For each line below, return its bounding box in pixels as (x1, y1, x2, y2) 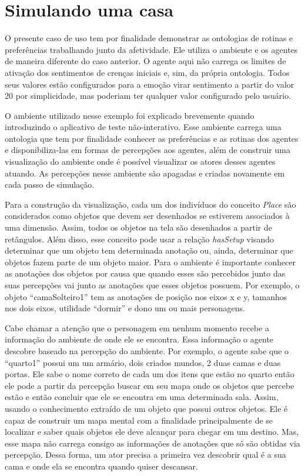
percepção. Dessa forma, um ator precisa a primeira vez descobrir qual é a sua (5, 448, 286, 461)
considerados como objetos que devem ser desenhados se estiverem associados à (5, 209, 290, 222)
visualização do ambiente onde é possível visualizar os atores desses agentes (5, 155, 276, 168)
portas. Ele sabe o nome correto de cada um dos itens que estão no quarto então (5, 368, 294, 380)
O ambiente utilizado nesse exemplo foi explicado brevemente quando (5, 109, 254, 121)
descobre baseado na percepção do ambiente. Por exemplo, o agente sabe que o (5, 344, 289, 357)
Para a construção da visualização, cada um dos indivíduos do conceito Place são (5, 198, 296, 210)
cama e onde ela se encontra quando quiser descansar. (5, 460, 198, 472)
